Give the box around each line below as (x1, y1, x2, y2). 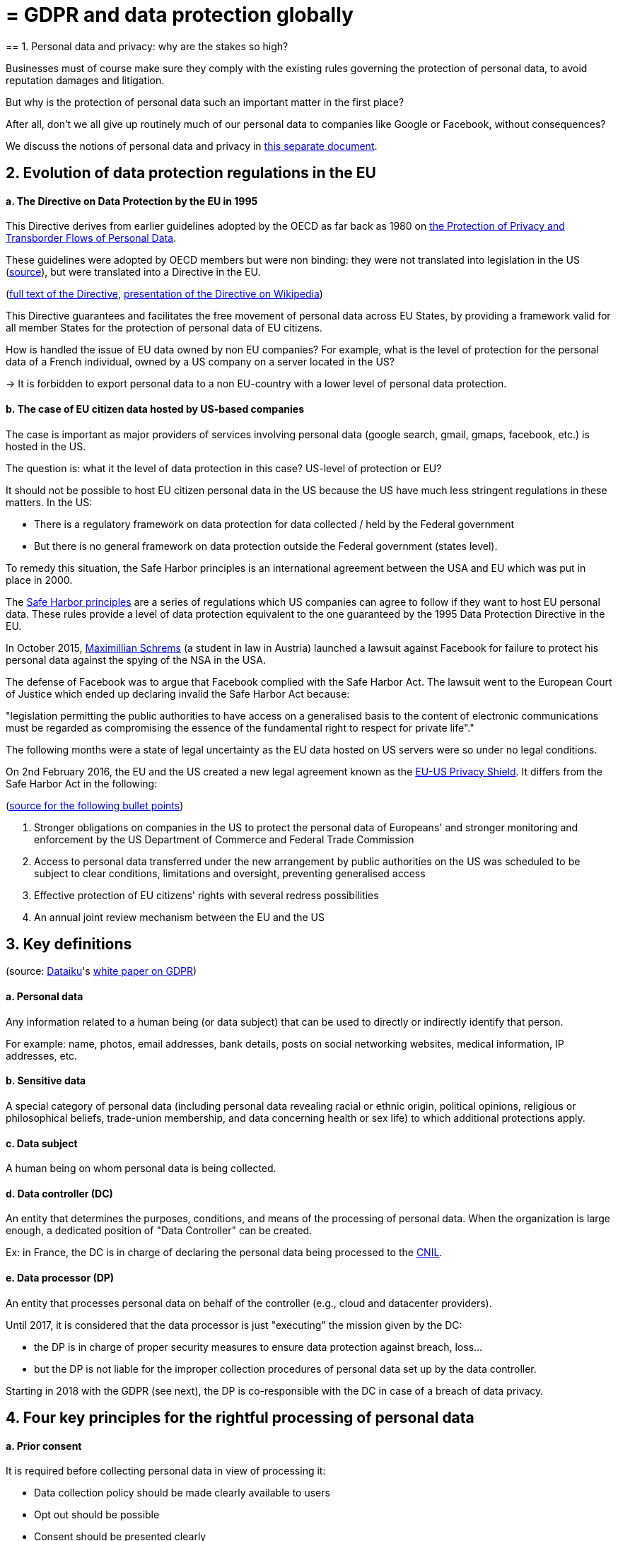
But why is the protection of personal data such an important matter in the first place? (6, 95, 404, 108)
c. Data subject (6, 1137, 78, 1149)
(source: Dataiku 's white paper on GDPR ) (6, 965, 197, 978)
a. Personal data (6, 990, 83, 1003)
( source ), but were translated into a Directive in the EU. (6, 266, 261, 279)
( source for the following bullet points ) (6, 799, 184, 811)
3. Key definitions (6, 935, 132, 954)
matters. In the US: (6, 496, 93, 508)
